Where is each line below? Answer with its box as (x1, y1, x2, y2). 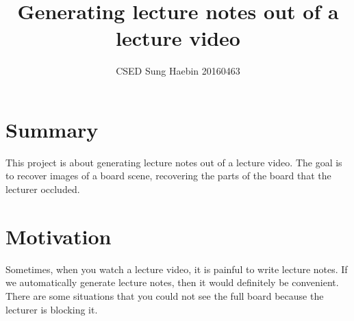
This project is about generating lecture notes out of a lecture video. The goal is (5, 155, 342, 169)
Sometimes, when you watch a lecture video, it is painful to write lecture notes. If (5, 261, 348, 276)
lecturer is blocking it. (5, 302, 98, 316)
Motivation (5, 222, 112, 250)
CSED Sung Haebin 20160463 (116, 64, 240, 78)
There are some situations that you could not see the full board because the (5, 288, 324, 303)
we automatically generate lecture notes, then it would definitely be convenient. (5, 275, 339, 290)
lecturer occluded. (5, 182, 80, 196)
